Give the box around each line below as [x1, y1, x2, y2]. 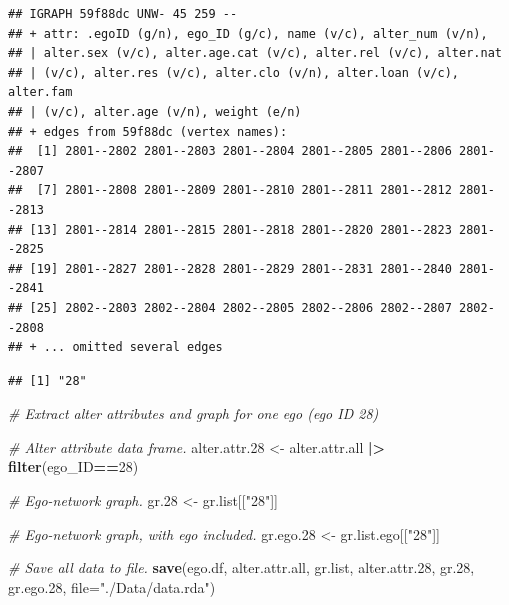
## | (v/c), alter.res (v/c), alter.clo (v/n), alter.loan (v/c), [8, 65, 460, 80]
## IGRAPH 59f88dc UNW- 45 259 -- [8, 7, 238, 21]
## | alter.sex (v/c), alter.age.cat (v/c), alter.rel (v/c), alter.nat [8, 46, 502, 61]
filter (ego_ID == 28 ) [8, 456, 139, 477]
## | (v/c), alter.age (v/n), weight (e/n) [8, 104, 302, 119]
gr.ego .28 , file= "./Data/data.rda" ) [8, 576, 216, 597]
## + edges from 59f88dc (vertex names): [8, 124, 288, 139]
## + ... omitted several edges [8, 340, 223, 355]
